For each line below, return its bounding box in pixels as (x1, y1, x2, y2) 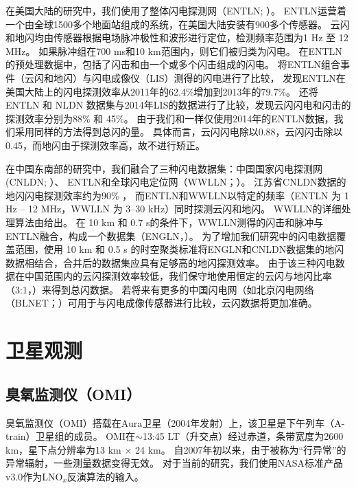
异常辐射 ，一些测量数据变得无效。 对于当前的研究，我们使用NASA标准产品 (5, 456, 343, 470)
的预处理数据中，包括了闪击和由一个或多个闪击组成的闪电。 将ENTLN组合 (5, 57, 341, 71)
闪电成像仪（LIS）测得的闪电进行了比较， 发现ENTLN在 (91, 70, 346, 85)
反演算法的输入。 (67, 469, 144, 484)
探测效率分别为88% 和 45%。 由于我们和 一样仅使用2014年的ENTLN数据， (5, 111, 334, 125)
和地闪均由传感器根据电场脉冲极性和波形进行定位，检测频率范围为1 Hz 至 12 (5, 30, 348, 45)
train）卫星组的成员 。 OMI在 (5, 429, 136, 443)
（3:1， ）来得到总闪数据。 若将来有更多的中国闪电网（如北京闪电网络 (5, 282, 314, 296)
